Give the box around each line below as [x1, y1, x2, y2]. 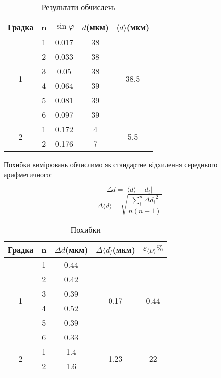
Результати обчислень [41, 1, 116, 13]
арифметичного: [4, 169, 52, 179]
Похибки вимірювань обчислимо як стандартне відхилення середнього [4, 159, 218, 169]
